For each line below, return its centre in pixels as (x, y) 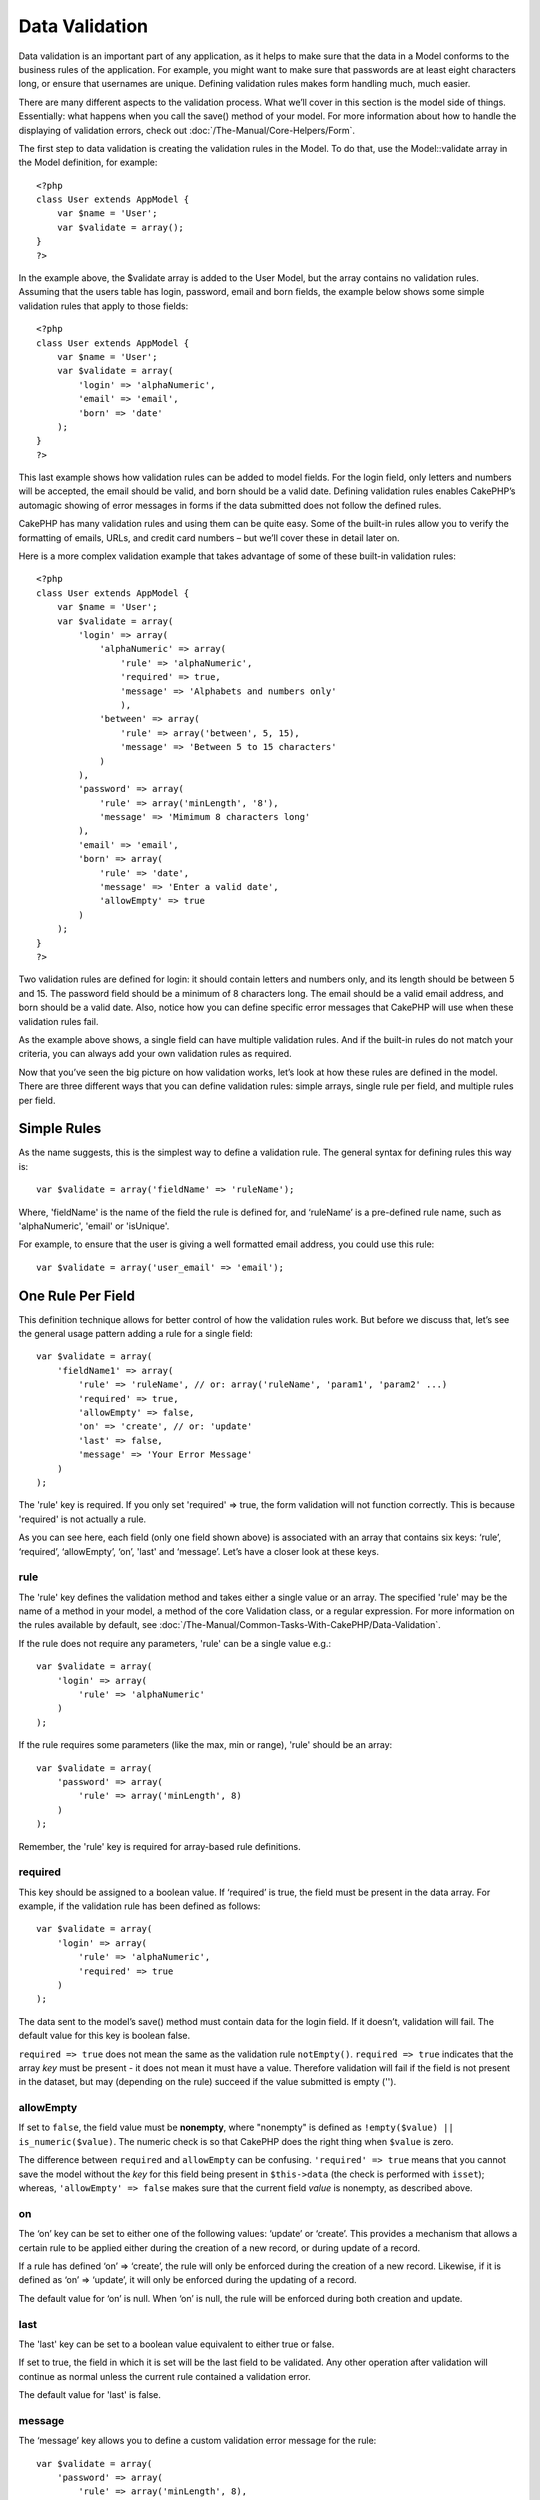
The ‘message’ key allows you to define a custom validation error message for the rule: (197, 2441)
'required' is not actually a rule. (82, 1519)
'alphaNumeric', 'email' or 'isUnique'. (94, 1226)
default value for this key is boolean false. (104, 2036)
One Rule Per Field (76, 1295)
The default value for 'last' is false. (90, 2395)
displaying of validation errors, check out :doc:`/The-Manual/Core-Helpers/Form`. (186, 130)
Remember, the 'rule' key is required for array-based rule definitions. (159, 1846)
